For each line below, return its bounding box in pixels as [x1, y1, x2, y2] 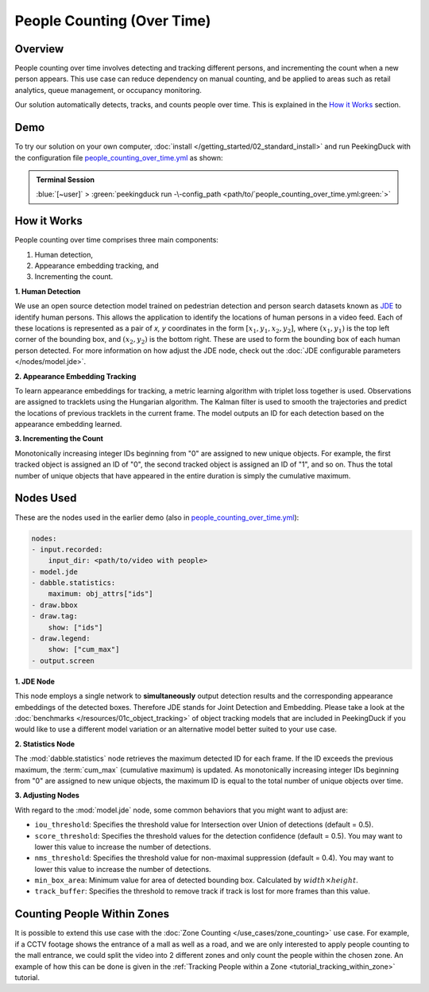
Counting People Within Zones [14, 907, 170, 921]
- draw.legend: [31, 634, 91, 643]
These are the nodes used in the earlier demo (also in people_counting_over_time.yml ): [14, 513, 300, 522]
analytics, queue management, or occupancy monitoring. [14, 85, 202, 95]
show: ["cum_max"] [48, 645, 120, 654]
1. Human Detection [14, 286, 81, 296]
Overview [14, 42, 64, 56]
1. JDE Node [14, 676, 56, 686]
